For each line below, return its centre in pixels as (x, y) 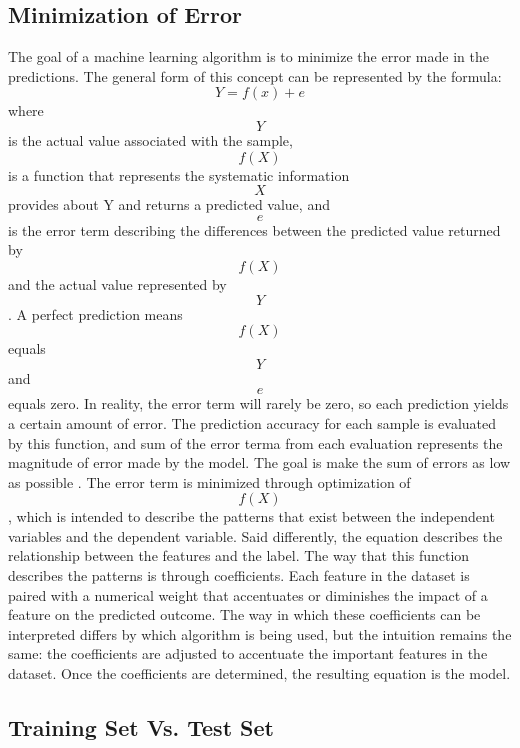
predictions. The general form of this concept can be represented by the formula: (255, 75)
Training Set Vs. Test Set (141, 727)
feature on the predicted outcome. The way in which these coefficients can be (244, 614)
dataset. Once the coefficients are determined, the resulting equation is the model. (259, 673)
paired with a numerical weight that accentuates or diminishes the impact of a (248, 594)
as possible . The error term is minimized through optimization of (209, 481)
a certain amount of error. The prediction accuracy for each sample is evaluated (252, 422)
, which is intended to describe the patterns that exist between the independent (251, 516)
